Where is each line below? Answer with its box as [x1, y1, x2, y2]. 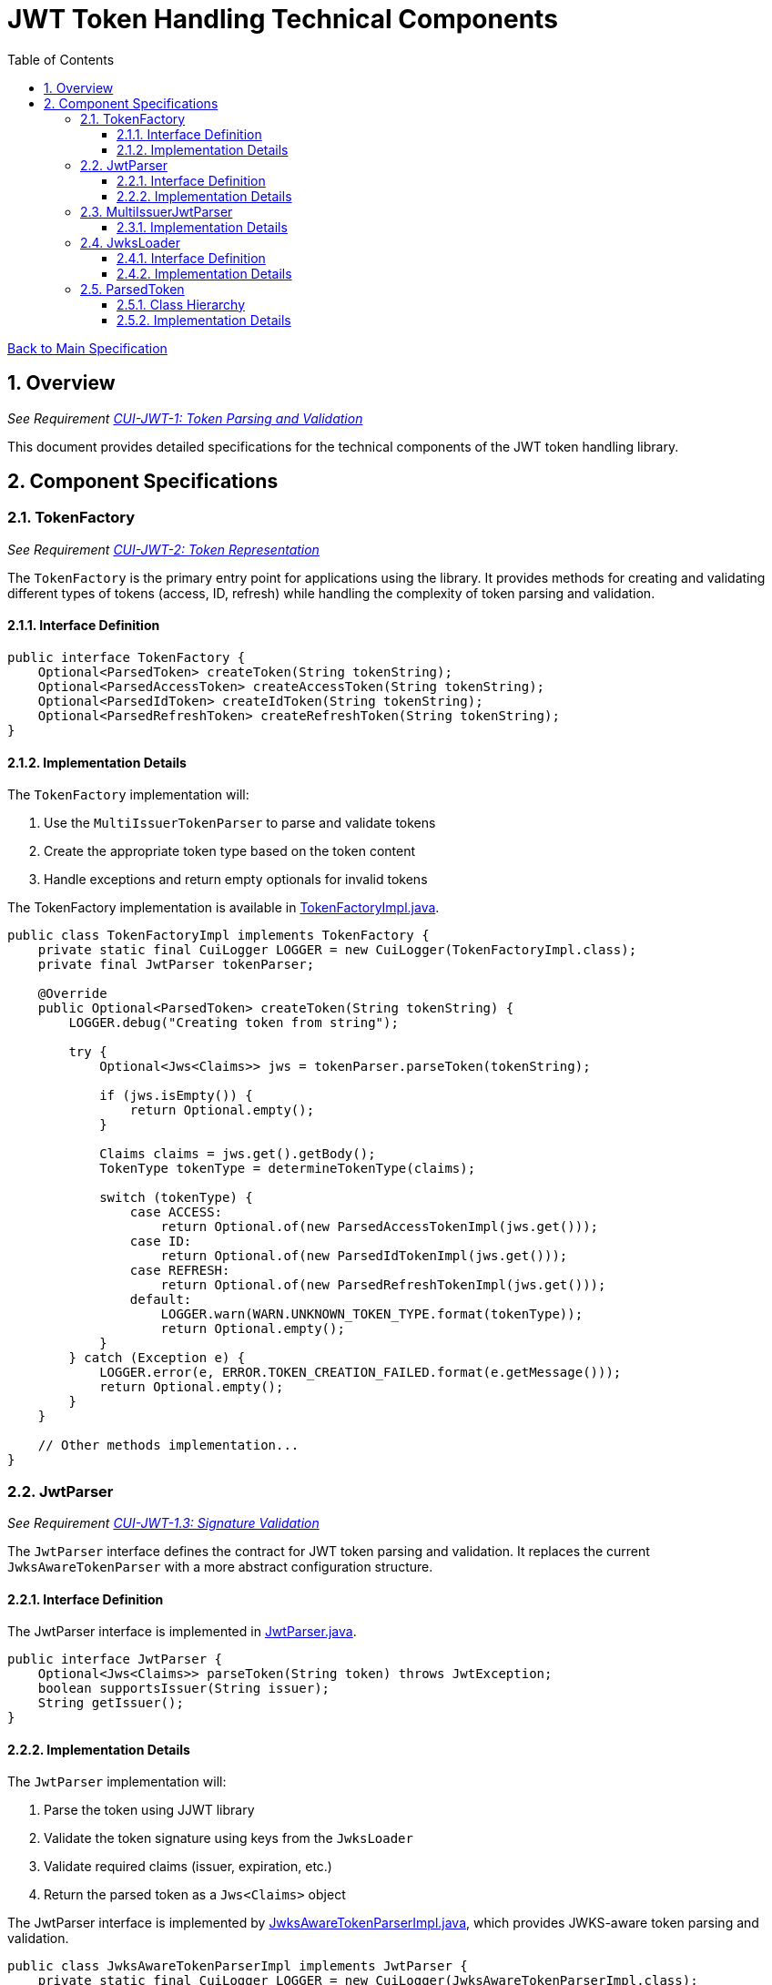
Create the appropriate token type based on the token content [44, 843, 416, 860]
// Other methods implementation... [37, 1438, 300, 1453]
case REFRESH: [129, 1263, 230, 1278]
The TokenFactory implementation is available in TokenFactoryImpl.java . [7, 900, 440, 916]
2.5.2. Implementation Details [117, 311, 291, 328]
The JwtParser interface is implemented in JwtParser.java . [7, 1624, 357, 1640]
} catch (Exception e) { [68, 1350, 246, 1366]
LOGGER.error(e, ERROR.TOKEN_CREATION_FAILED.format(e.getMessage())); [99, 1365, 622, 1380]
